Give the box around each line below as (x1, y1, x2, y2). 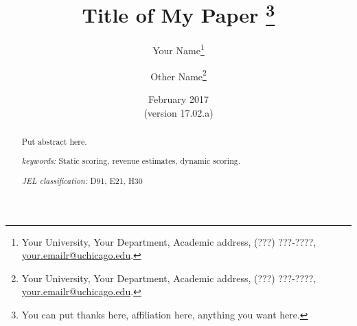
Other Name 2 (150, 67, 207, 83)
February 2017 (148, 91, 209, 106)
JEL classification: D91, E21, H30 (21, 175, 143, 187)
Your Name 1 (152, 41, 205, 58)
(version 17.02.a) (143, 105, 214, 119)
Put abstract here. (21, 135, 87, 147)
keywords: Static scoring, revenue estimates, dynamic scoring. (21, 155, 241, 167)
